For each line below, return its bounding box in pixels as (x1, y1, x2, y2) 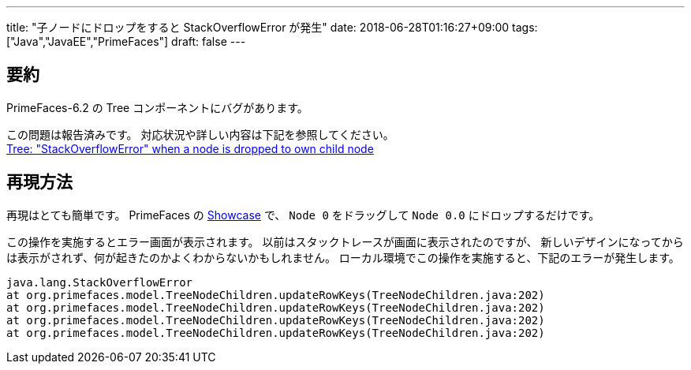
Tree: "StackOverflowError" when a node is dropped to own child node (6, 141, 374, 155)
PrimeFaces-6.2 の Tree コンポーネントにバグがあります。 (6, 100, 308, 114)
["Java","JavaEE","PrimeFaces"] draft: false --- (6, 35, 246, 48)
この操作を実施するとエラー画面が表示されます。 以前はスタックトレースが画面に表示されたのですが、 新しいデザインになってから (6, 234, 684, 249)
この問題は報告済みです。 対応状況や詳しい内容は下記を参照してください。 (6, 127, 394, 141)
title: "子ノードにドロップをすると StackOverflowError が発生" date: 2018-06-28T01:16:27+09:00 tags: (6, 21, 538, 34)
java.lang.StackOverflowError (6, 275, 193, 289)
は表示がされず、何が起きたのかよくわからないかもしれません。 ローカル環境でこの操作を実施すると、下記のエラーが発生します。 (6, 250, 680, 264)
